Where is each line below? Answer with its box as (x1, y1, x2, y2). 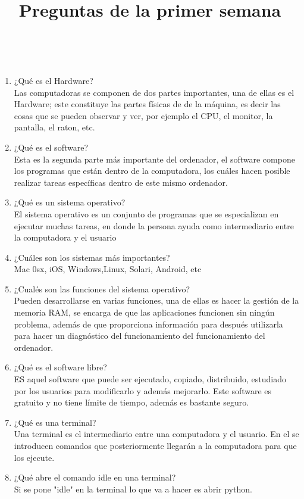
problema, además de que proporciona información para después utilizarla (14, 317, 283, 330)
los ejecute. (14, 451, 55, 463)
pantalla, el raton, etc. (14, 121, 95, 133)
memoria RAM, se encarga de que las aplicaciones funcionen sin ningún (14, 306, 275, 319)
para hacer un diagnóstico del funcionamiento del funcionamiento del (14, 329, 265, 342)
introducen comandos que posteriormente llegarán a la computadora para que (14, 439, 297, 451)
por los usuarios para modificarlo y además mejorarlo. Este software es (14, 384, 272, 397)
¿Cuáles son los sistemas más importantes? (14, 251, 170, 263)
